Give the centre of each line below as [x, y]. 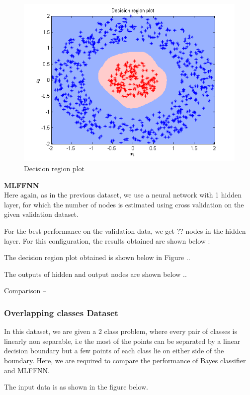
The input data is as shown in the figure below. [76, 387]
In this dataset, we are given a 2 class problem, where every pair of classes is [121, 331]
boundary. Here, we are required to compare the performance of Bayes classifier [125, 360]
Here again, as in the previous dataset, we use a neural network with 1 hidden [123, 195]
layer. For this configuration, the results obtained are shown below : [107, 240]
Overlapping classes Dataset [61, 312]
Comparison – [25, 291]
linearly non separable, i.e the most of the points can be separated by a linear [122, 341]
